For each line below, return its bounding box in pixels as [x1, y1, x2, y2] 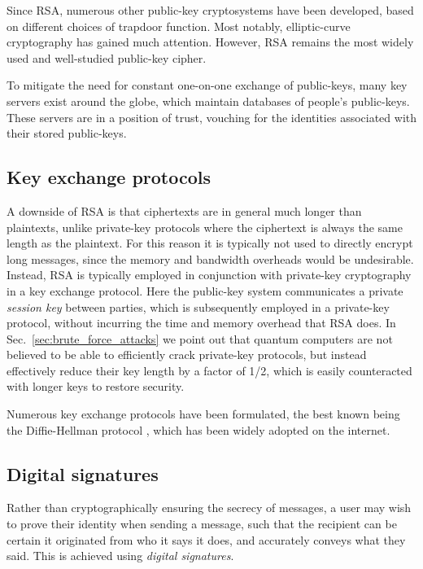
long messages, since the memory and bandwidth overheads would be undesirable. [7, 250, 414, 267]
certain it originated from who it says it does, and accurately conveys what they [7, 531, 406, 548]
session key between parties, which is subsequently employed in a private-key [7, 298, 390, 315]
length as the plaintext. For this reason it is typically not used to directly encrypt [7, 234, 413, 252]
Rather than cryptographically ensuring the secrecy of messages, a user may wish [7, 499, 412, 516]
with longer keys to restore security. [7, 378, 185, 395]
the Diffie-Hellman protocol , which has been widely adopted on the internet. [7, 421, 390, 438]
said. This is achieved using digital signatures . [7, 547, 234, 564]
